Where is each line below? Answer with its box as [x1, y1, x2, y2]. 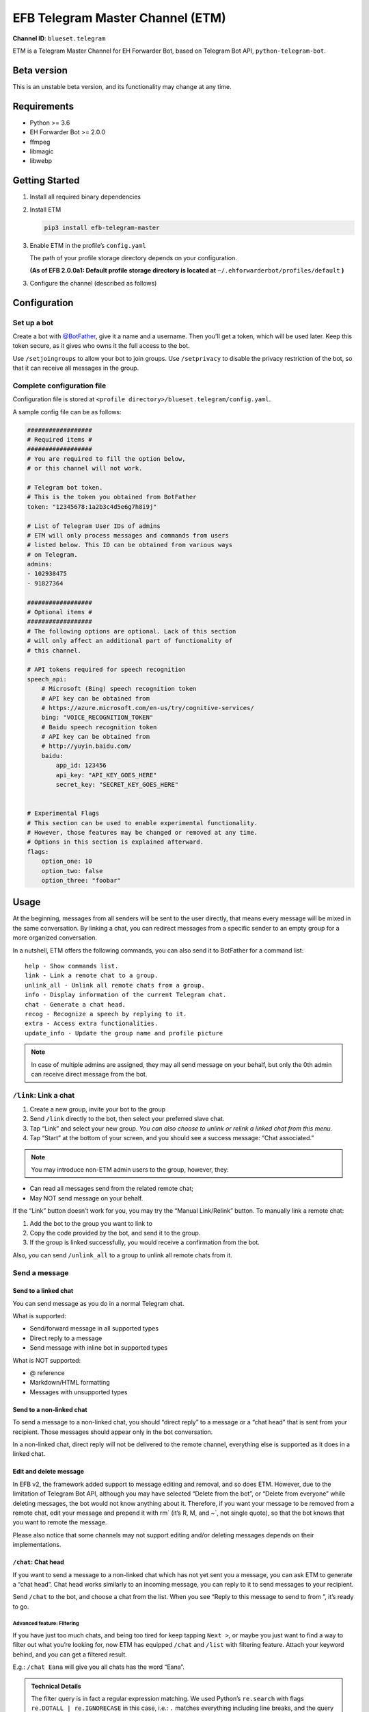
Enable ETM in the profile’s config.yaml [29, 241, 146, 249]
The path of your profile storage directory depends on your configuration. [29, 253, 237, 262]
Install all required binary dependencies [29, 192, 141, 201]
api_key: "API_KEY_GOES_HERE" [55, 771, 157, 779]
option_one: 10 [41, 857, 92, 866]
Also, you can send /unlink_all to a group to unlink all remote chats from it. [12, 1250, 232, 1259]
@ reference [29, 1369, 65, 1377]
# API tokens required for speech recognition [27, 666, 186, 674]
